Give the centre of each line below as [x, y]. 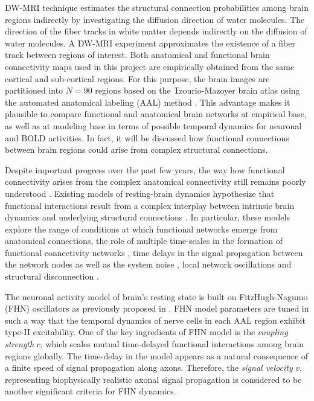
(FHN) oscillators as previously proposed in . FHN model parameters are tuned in [157, 308]
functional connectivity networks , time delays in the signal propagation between [154, 252]
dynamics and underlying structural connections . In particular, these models [147, 217]
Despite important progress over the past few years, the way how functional [145, 169]
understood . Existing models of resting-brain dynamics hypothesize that [140, 193]
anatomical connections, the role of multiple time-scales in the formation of [144, 241]
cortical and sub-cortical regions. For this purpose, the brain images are [137, 78]
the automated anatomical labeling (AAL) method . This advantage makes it [148, 102]
